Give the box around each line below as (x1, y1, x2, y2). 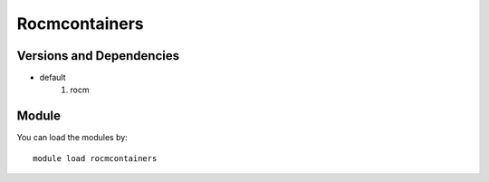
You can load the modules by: (16, 132, 129, 143)
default (39, 72, 67, 83)
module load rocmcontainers (33, 153, 158, 163)
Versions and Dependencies (16, 48, 180, 63)
